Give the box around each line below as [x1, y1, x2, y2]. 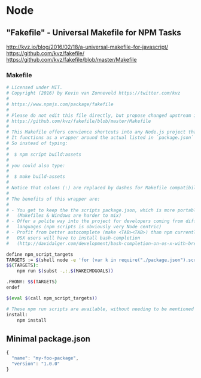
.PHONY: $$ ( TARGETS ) [6, 279, 58, 285]
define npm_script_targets [6, 251, 74, 258]
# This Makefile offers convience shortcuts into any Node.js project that [6, 129, 199, 135]
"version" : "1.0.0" [11, 361, 60, 367]
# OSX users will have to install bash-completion [6, 235, 141, 241]
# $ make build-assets [6, 174, 66, 180]
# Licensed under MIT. [6, 84, 63, 90]
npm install [17, 317, 47, 323]
